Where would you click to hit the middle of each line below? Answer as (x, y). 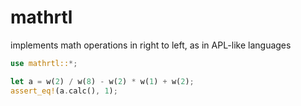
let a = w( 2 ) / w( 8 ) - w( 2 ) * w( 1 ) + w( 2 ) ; (102, 81)
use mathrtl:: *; (44, 63)
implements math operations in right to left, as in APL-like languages (151, 45)
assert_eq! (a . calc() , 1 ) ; (64, 91)
